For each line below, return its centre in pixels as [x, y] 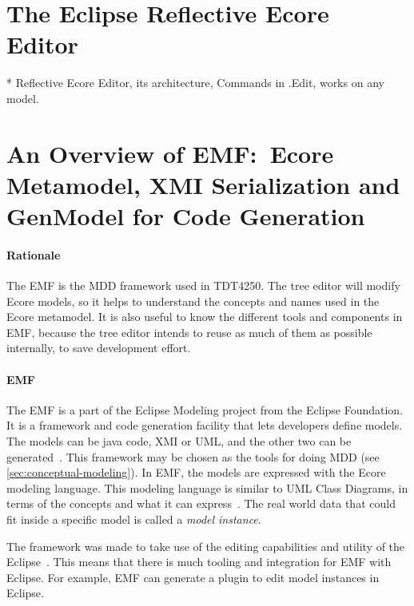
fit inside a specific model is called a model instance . [134, 519]
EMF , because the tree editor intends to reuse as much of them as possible [189, 332]
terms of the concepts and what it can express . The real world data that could [201, 503]
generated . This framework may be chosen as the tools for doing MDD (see [193, 456]
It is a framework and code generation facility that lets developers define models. [205, 425]
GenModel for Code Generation [186, 216]
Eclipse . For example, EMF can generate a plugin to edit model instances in [193, 577]
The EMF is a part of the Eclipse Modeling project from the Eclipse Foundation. [205, 409]
